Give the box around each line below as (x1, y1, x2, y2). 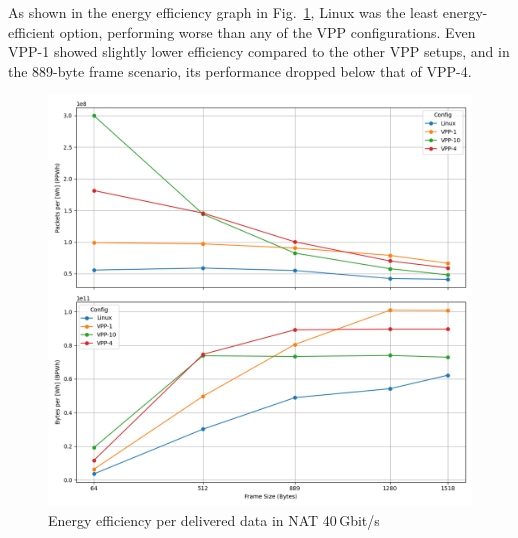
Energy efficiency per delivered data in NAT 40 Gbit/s (48, 509, 380, 530)
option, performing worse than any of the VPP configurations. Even (59, 21, 476, 42)
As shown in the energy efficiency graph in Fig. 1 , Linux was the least (8, 2, 439, 22)
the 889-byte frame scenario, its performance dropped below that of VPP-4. (8, 60, 472, 81)
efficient (8, 21, 56, 42)
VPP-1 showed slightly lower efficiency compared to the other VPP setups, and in (8, 41, 510, 62)
